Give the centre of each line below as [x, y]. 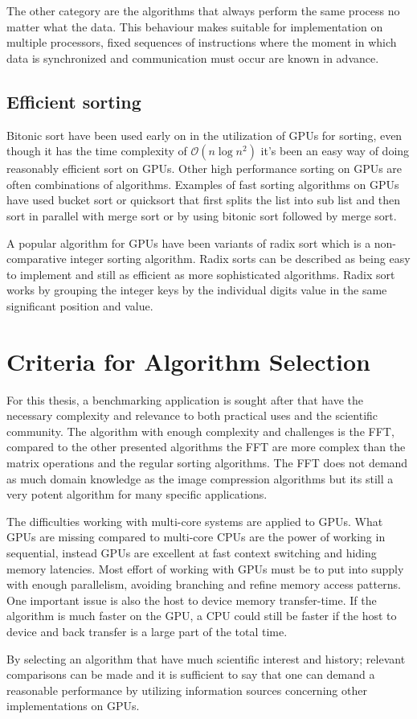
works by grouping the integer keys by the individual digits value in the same [197, 290]
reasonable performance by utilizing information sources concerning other [187, 690]
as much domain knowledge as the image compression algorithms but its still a [200, 478]
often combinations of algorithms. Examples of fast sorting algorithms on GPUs [203, 184]
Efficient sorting [74, 101]
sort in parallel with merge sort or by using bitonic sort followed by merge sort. [202, 215]
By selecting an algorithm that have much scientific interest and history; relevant [206, 658]
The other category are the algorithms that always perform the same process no [203, 10]
